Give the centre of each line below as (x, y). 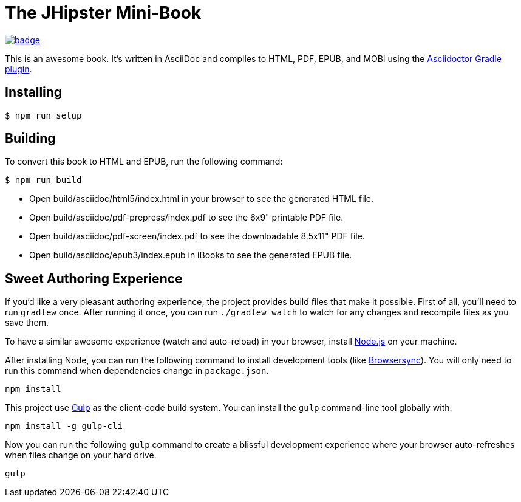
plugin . (19, 69)
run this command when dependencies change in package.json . (137, 371)
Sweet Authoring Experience (94, 278)
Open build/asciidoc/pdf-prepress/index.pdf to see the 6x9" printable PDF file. (186, 218)
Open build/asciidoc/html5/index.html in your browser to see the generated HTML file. (201, 199)
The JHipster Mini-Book (103, 13)
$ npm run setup (43, 115)
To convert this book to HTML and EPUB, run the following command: (144, 162)
